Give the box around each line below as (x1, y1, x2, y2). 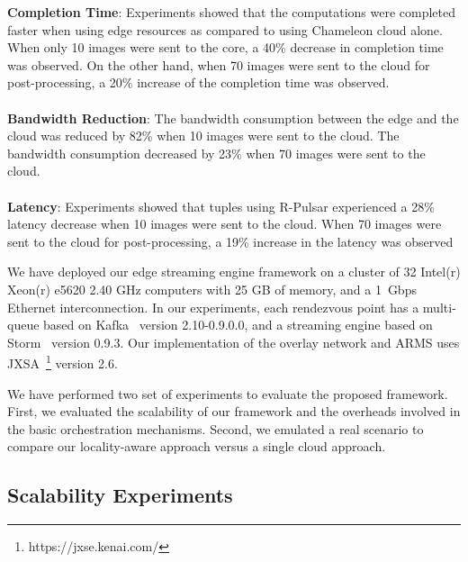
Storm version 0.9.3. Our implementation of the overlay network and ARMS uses (7, 332, 460, 351)
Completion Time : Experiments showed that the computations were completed (7, 3, 456, 21)
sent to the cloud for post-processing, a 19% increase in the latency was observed (7, 231, 454, 250)
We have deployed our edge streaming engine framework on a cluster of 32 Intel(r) (7, 262, 461, 281)
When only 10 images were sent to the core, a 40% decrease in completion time (7, 38, 444, 57)
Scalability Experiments (7, 481, 233, 509)
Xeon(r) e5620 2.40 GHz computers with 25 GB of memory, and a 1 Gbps (7, 279, 417, 298)
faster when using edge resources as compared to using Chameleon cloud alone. (7, 20, 443, 39)
